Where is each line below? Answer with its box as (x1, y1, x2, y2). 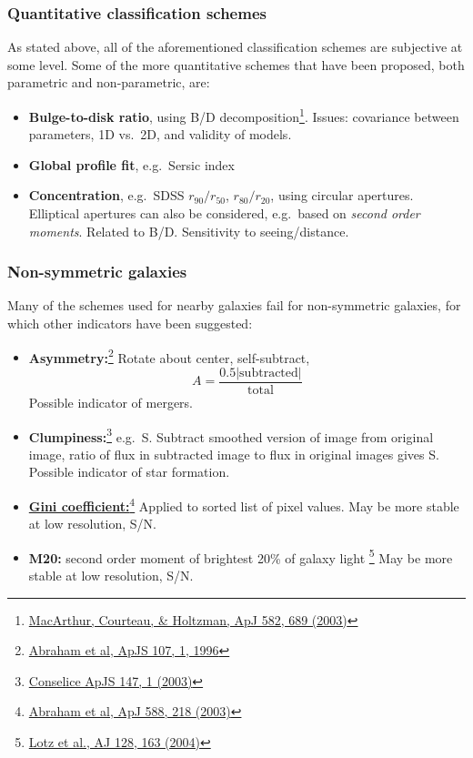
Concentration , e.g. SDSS (28, 186, 185, 205)
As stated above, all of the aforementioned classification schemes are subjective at (7, 37, 463, 56)
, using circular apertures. (270, 186, 414, 205)
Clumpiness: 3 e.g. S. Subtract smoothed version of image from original (28, 424, 434, 446)
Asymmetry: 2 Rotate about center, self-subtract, (28, 345, 310, 367)
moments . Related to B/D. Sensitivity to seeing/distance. (28, 221, 349, 240)
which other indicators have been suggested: (7, 314, 253, 333)
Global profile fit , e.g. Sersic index (28, 155, 235, 174)
